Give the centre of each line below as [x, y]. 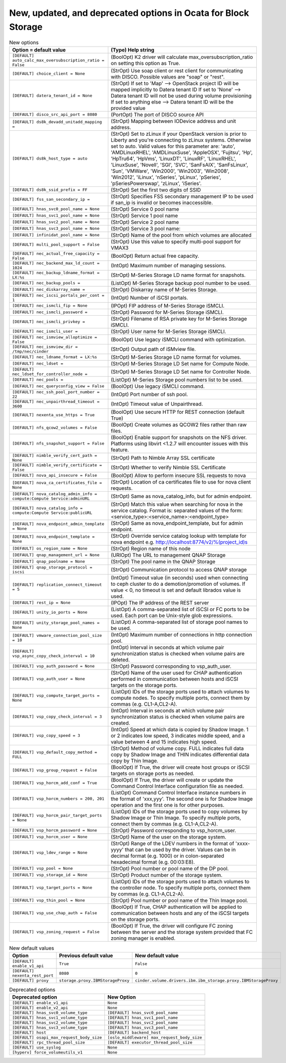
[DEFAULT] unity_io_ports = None [50, 612]
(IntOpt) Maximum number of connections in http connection [181, 634]
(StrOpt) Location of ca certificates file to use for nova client [181, 482]
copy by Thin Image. [134, 761]
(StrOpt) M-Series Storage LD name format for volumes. [176, 357]
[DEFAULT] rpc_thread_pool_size [48, 1042]
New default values [32, 948]
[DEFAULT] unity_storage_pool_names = [56, 623]
